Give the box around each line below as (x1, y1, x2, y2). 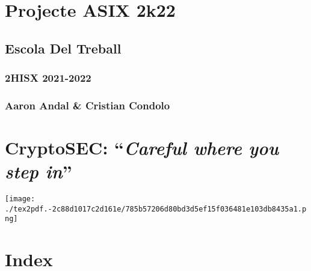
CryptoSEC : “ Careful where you (5, 135, 279, 160)
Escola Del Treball (5, 38, 122, 57)
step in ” (5, 159, 72, 184)
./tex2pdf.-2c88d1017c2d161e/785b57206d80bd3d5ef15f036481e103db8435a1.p (5, 204, 307, 213)
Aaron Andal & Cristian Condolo (5, 97, 170, 112)
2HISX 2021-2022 (5, 70, 91, 85)
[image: (5, 195, 35, 204)
